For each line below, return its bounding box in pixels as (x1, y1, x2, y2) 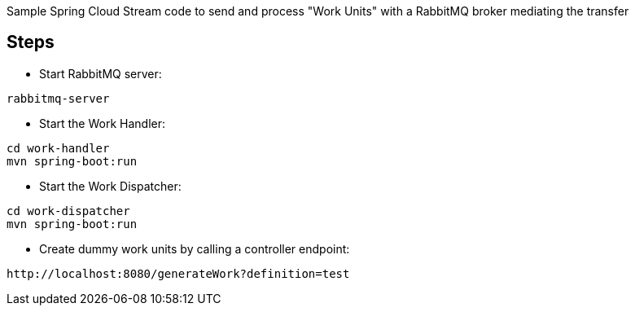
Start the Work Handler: (39, 116, 166, 130)
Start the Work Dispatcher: (39, 178, 182, 193)
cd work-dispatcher (7, 204, 130, 218)
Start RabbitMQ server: (39, 66, 162, 81)
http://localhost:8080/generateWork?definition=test (7, 266, 350, 280)
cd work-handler (7, 141, 110, 155)
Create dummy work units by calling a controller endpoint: (39, 241, 350, 256)
